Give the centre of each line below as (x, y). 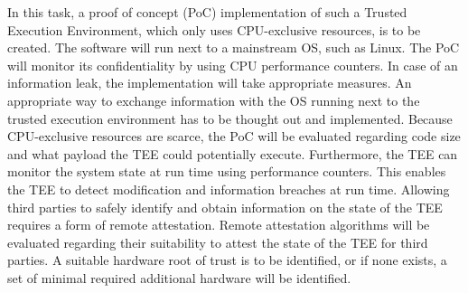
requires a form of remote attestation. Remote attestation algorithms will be (219, 225)
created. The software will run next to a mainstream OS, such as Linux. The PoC (234, 47)
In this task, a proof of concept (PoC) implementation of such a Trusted (207, 12)
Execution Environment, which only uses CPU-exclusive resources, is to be (214, 29)
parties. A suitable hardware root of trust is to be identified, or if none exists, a (227, 260)
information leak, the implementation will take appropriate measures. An (210, 83)
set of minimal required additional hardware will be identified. (179, 277)
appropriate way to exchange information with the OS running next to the (214, 100)
